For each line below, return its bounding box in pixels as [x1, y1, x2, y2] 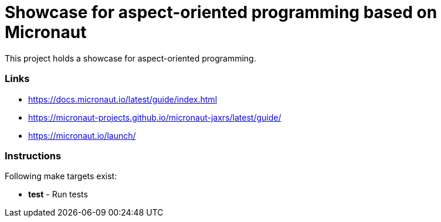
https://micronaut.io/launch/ [28, 130, 136, 141]
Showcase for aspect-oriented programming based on [5, 2, 437, 22]
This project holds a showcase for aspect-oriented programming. [5, 53, 256, 63]
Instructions [5, 149, 62, 162]
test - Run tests [28, 189, 88, 200]
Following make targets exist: [5, 171, 117, 182]
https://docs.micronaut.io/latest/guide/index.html [28, 94, 218, 104]
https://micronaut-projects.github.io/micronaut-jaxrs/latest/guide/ [28, 112, 281, 122]
